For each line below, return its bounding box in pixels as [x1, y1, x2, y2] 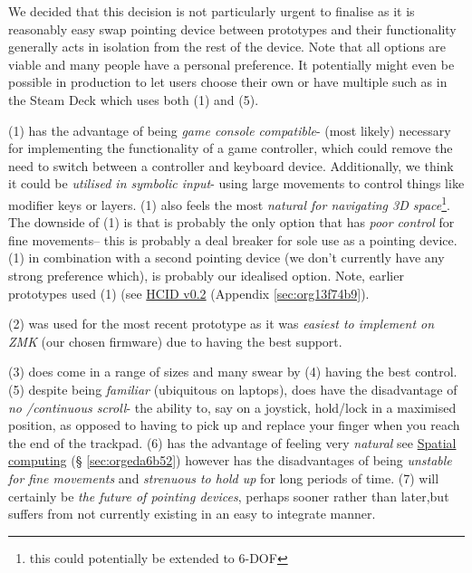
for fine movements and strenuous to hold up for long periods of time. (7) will [8, 468, 439, 487]
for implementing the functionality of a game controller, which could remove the [8, 138, 453, 158]
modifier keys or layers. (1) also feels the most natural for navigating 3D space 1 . [8, 192, 451, 214]
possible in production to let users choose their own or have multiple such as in [8, 72, 448, 91]
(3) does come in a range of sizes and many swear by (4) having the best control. [8, 362, 458, 381]
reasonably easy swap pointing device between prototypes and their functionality [8, 19, 457, 38]
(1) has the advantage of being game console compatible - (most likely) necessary [8, 120, 451, 139]
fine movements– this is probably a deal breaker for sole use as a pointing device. [8, 230, 458, 249]
